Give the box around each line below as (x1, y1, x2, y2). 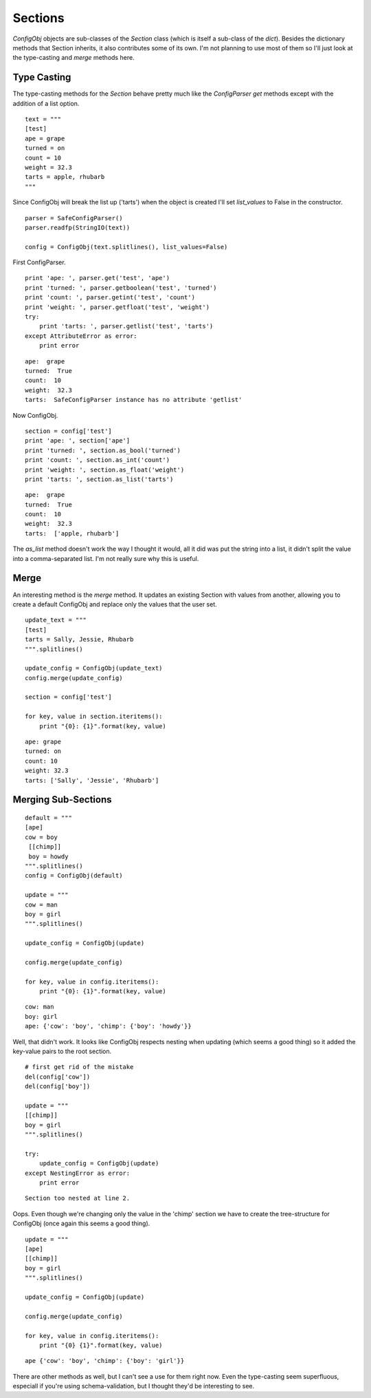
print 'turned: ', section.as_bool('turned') (25, 446, 181, 454)
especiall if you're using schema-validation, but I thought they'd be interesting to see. (12, 1382, 255, 1390)
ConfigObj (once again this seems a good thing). (12, 1219, 150, 1228)
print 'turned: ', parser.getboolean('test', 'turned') (25, 284, 217, 292)
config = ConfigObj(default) (25, 871, 123, 880)
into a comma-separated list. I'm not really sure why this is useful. (12, 554, 199, 562)
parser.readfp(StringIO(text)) (25, 224, 131, 231)
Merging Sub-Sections (12, 794, 112, 805)
